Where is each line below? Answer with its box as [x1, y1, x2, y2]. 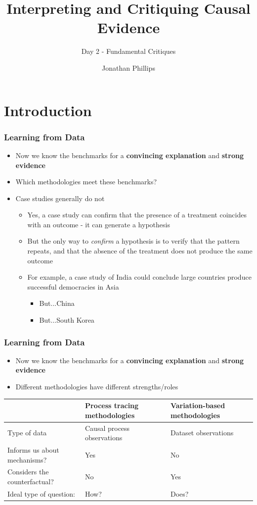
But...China [39, 298, 75, 308]
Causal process [85, 422, 130, 433]
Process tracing [85, 400, 139, 411]
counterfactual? [7, 476, 54, 487]
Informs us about [7, 445, 59, 455]
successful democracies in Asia [27, 281, 119, 292]
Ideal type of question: [7, 488, 75, 499]
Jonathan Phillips [102, 62, 155, 73]
